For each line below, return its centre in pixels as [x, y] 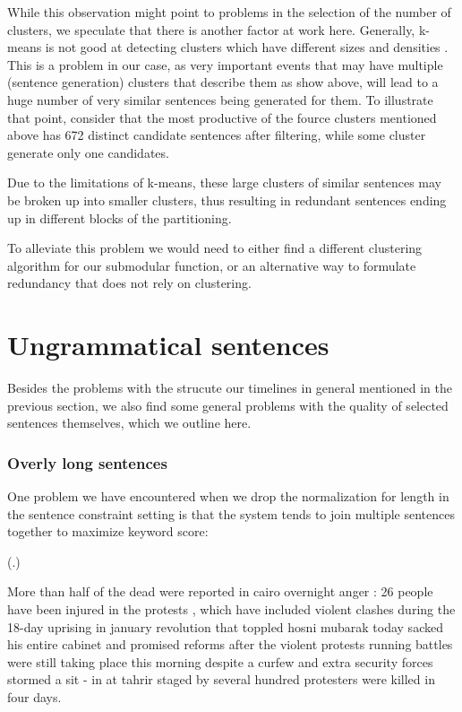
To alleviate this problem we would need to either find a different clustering [215, 248]
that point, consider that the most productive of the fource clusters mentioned [222, 117]
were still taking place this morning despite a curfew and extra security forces [220, 661]
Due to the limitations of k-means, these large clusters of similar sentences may [225, 182]
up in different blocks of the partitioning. [120, 217]
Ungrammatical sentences [168, 345]
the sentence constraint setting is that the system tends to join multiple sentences [231, 513]
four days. [34, 696]
